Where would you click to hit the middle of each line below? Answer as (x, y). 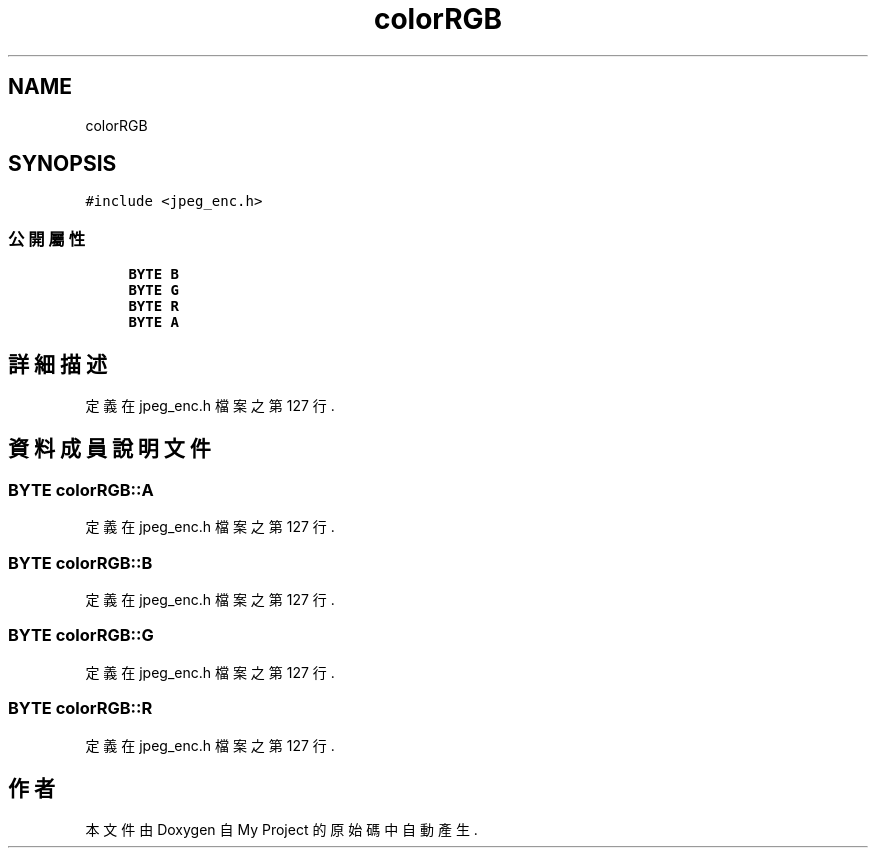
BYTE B (153, 274)
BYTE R (153, 306)
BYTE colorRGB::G (81, 635)
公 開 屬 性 (47, 238)
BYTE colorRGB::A (81, 489)
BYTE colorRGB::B (80, 562)
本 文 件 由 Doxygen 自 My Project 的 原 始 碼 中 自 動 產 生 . (281, 830)
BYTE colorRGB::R (80, 708)
